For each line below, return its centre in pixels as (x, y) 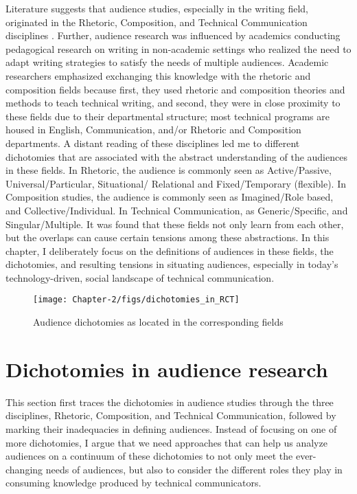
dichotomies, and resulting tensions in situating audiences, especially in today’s (172, 264)
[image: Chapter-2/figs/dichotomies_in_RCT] (136, 300)
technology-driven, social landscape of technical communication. (140, 277)
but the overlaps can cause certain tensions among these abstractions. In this (168, 237)
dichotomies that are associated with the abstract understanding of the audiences (176, 156)
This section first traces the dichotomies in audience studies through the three (170, 402)
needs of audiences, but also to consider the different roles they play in (194, 469)
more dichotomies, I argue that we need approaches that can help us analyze (166, 442)
